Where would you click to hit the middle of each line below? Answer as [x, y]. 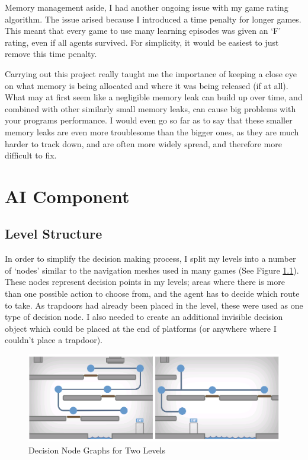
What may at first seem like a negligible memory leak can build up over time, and [154, 97]
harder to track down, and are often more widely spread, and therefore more [143, 143]
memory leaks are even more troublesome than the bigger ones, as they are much [152, 131]
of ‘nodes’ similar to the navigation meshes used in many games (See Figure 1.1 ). [152, 270]
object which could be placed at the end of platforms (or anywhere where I [141, 328]
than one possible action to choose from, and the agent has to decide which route [152, 294]
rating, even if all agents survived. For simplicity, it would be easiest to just [142, 42]
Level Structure [54, 234]
